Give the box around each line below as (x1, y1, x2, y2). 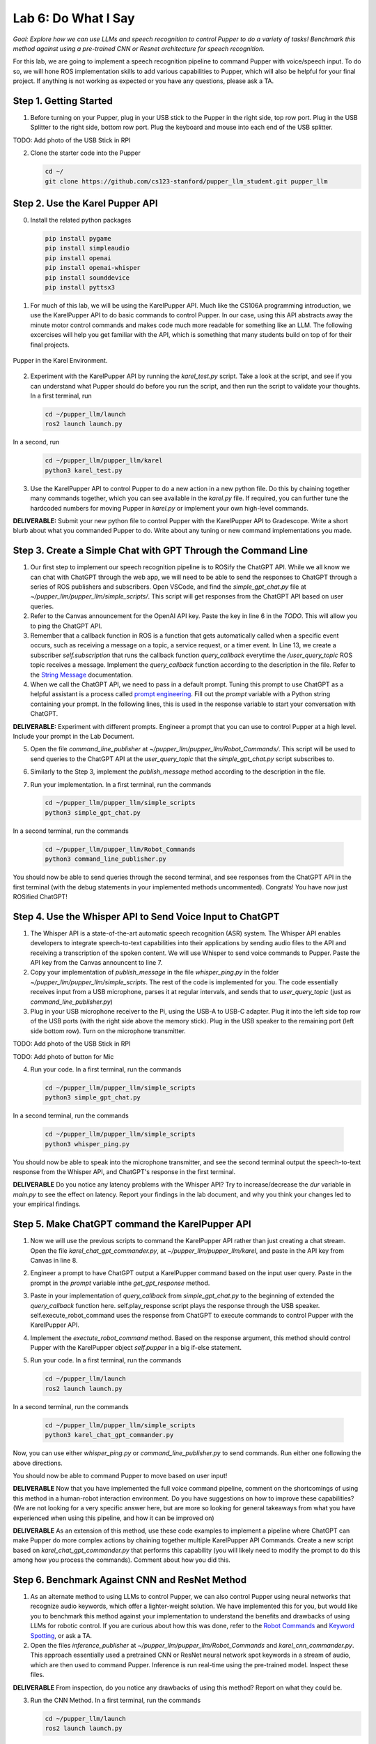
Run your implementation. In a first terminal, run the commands (30, 780, 212, 788)
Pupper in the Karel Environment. (13, 356, 108, 364)
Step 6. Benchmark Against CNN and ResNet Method (13, 1574, 247, 1586)
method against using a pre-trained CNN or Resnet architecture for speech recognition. (13, 44, 265, 52)
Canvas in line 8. (30, 1256, 78, 1264)
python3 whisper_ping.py (45, 1140, 130, 1148)
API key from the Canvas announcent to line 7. (30, 959, 163, 967)
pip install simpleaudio (45, 244, 130, 253)
